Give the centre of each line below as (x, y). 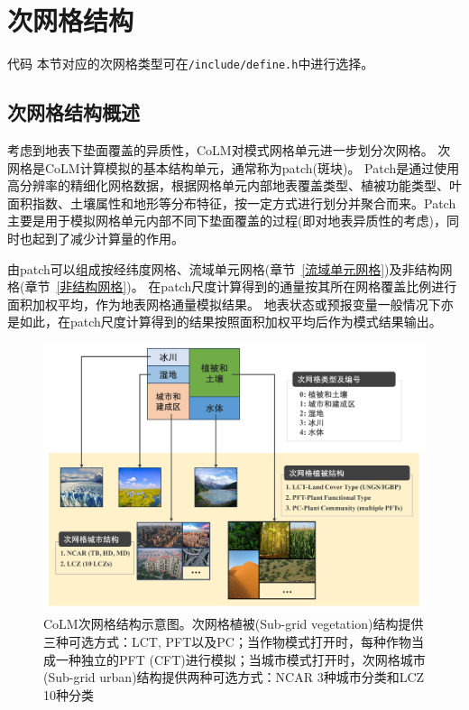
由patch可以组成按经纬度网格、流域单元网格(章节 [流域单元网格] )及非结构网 (230, 268)
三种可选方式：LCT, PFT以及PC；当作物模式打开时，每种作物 (227, 641)
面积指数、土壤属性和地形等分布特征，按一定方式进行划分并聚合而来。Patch (232, 203)
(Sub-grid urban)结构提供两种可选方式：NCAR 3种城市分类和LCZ (234, 677)
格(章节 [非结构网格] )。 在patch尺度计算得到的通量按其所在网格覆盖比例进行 (232, 286)
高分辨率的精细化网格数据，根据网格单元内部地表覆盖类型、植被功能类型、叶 (234, 185)
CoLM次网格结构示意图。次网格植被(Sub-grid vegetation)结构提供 (234, 624)
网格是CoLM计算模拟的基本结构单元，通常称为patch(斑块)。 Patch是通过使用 (234, 167)
